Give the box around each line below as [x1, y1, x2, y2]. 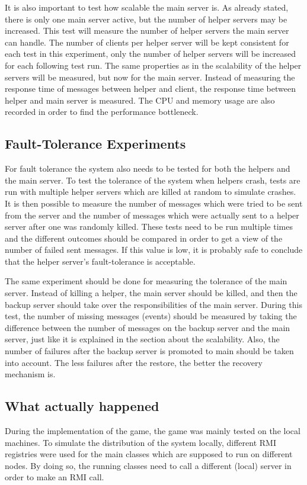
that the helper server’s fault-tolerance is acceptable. [5, 255, 196, 267]
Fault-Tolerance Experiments [5, 134, 186, 153]
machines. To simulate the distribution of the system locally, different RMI [5, 436, 276, 448]
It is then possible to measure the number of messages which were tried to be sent [5, 197, 303, 209]
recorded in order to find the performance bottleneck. [5, 105, 199, 118]
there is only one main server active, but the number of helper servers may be [5, 12, 287, 25]
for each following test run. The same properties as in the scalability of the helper [5, 59, 302, 71]
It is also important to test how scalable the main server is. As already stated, [5, 1, 289, 13]
